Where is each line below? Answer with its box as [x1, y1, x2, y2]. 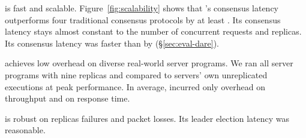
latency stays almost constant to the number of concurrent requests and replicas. [5, 25, 302, 38]
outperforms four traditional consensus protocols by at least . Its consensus [5, 13, 281, 26]
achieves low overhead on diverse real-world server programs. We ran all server [5, 57, 293, 69]
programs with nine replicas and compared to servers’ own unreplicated [5, 68, 268, 81]
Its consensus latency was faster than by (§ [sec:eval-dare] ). [5, 36, 219, 49]
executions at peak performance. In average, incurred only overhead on [5, 80, 265, 93]
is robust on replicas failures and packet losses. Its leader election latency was [5, 112, 290, 124]
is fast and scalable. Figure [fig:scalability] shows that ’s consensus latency [5, 2, 279, 14]
